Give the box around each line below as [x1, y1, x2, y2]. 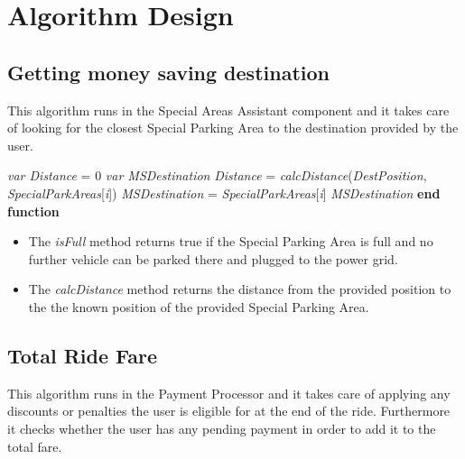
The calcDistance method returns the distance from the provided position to [28, 280, 451, 298]
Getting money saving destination [7, 58, 330, 86]
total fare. [7, 436, 62, 455]
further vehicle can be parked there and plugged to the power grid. [28, 249, 398, 268]
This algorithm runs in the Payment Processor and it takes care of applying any [7, 383, 451, 402]
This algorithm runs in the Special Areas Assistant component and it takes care [7, 100, 450, 119]
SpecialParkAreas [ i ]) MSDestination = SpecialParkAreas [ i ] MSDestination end [7, 183, 441, 202]
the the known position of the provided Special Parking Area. [28, 297, 369, 316]
